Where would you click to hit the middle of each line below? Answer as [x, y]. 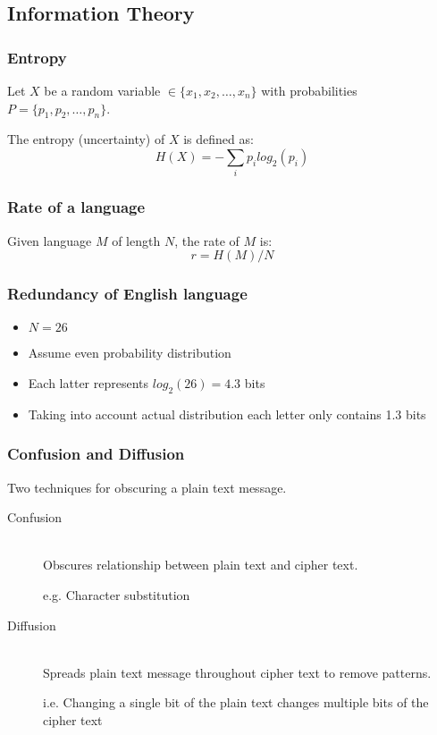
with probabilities [309, 90]
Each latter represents [88, 382]
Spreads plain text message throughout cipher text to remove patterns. [237, 672]
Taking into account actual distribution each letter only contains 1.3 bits [227, 414]
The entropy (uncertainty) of [86, 139]
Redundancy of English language [127, 294]
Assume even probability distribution [130, 353]
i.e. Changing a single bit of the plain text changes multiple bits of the [236, 702]
